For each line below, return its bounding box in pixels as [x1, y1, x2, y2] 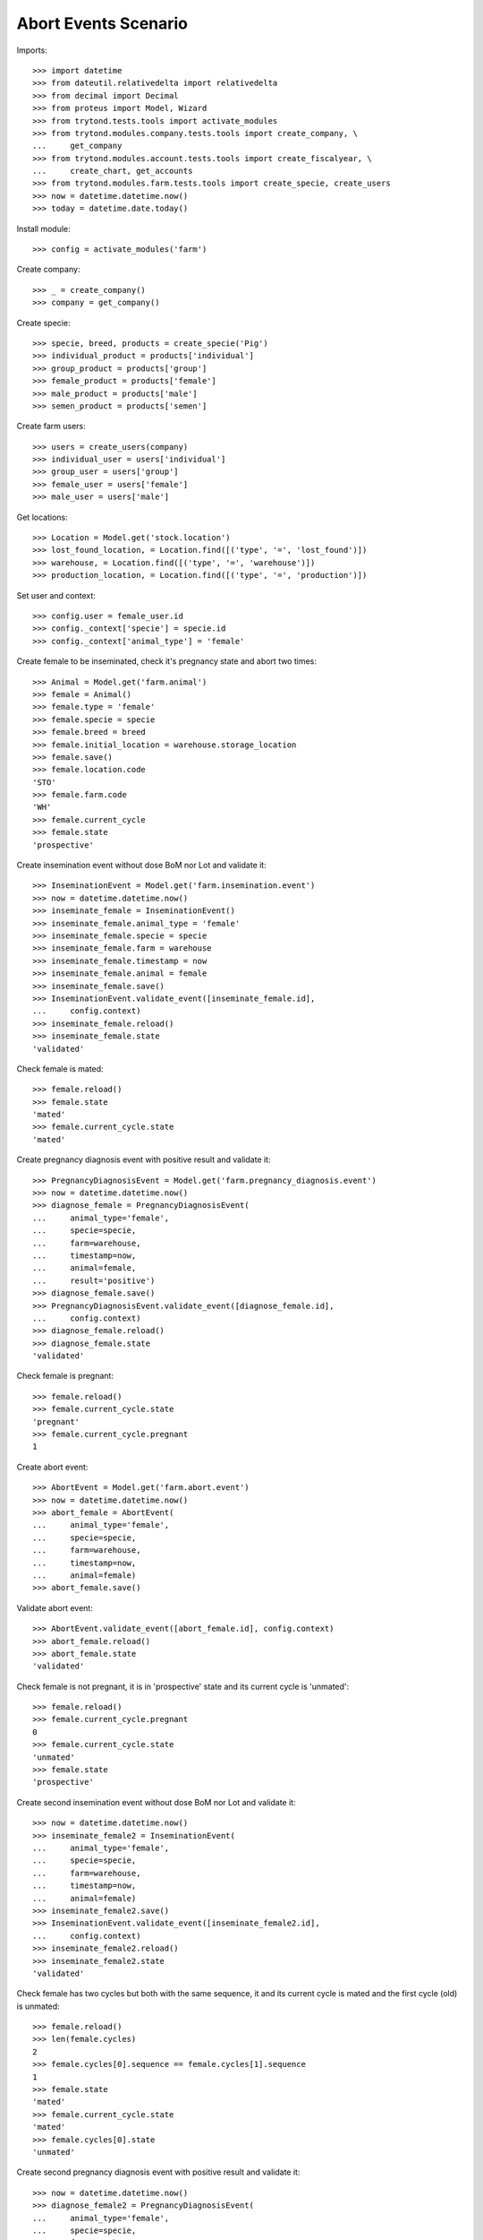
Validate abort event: [16, 1602, 93, 1613]
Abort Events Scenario [16, 13, 188, 33]
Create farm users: [16, 421, 87, 432]
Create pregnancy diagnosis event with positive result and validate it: [16, 1154, 271, 1165]
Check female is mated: [16, 1063, 104, 1074]
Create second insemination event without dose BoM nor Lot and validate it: [16, 1796, 296, 1807]
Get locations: [16, 512, 68, 522]
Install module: [16, 223, 71, 234]
